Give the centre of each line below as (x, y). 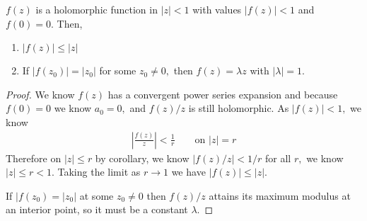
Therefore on (34, 158)
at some (97, 195)
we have (188, 172)
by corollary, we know (142, 158)
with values (217, 9)
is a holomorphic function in (97, 9)
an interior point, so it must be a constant (97, 209)
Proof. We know (40, 94)
